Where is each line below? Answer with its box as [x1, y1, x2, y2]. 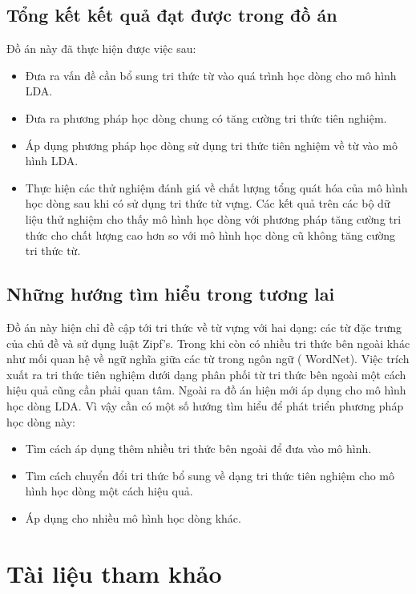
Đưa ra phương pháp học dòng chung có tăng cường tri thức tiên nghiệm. [25, 109, 387, 126]
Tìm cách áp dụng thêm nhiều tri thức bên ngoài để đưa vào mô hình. [25, 440, 372, 457]
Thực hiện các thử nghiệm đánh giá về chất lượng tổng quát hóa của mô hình [25, 179, 408, 196]
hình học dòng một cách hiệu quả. [25, 483, 193, 499]
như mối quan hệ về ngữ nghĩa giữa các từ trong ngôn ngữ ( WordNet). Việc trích [6, 350, 410, 367]
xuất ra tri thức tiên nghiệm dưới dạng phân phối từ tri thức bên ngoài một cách [6, 366, 406, 382]
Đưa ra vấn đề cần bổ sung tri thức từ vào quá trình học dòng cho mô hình [25, 67, 397, 83]
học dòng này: [6, 413, 75, 430]
